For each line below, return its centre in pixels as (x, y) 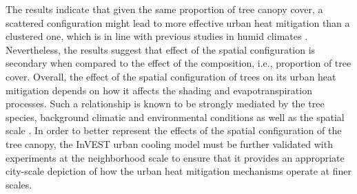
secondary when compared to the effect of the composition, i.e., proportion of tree (178, 63)
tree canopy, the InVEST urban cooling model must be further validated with (169, 143)
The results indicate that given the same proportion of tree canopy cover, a (164, 9)
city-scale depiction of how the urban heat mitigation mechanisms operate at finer (178, 171)
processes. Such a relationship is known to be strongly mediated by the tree (165, 104)
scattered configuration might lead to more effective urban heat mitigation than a (178, 22)
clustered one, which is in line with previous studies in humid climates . (157, 36)
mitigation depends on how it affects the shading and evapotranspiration (159, 90)
